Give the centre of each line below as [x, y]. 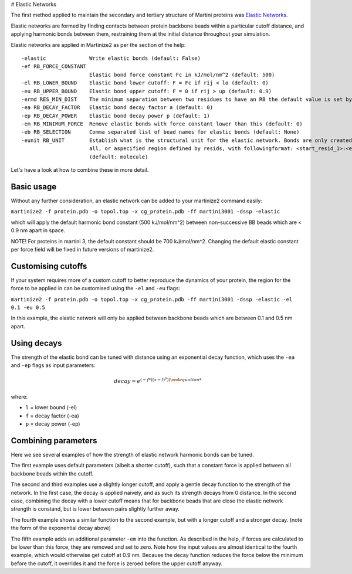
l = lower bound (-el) [51, 407]
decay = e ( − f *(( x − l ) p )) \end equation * [158, 380]
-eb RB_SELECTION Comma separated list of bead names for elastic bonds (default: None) [160, 132]
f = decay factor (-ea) [52, 416]
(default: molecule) [119, 157]
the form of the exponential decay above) [61, 528]
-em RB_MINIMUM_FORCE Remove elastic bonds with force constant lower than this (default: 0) [162, 124]
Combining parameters [54, 441]
